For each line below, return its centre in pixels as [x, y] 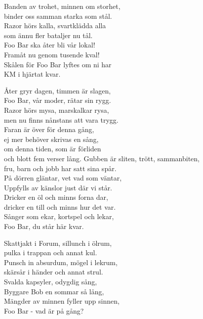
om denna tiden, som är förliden [53, 149]
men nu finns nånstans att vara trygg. [61, 119]
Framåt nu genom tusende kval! [52, 54]
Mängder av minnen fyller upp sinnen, [62, 301]
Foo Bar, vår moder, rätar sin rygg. [58, 100]
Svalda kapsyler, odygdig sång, [51, 282]
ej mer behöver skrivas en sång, [51, 139]
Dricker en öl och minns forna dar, [56, 197]
